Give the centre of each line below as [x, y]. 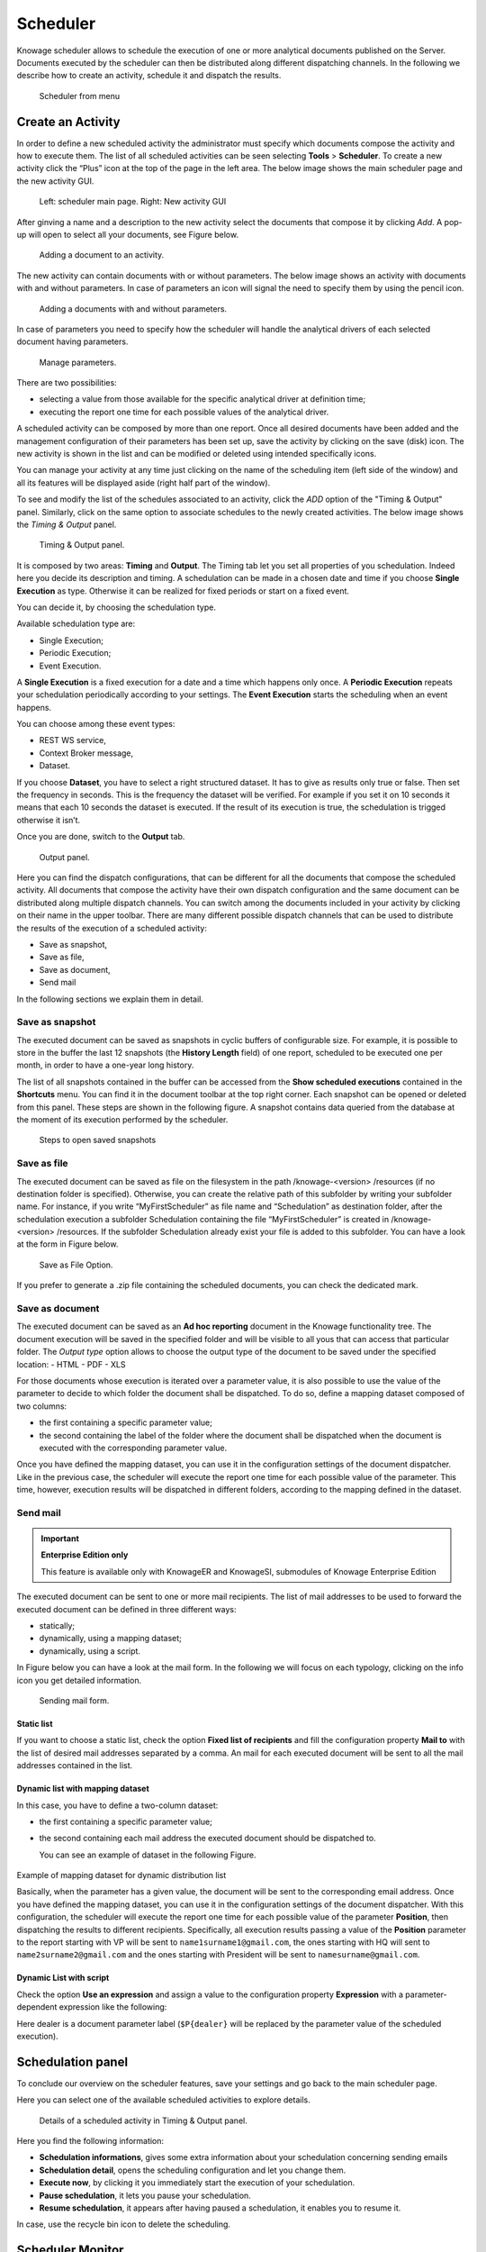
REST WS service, [73, 740]
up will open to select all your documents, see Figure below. [127, 234]
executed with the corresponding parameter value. [133, 1448]
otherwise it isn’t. [49, 820]
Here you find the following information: [90, 2141]
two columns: [42, 1406]
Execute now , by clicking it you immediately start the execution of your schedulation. [197, 2183]
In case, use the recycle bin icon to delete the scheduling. [124, 2224]
